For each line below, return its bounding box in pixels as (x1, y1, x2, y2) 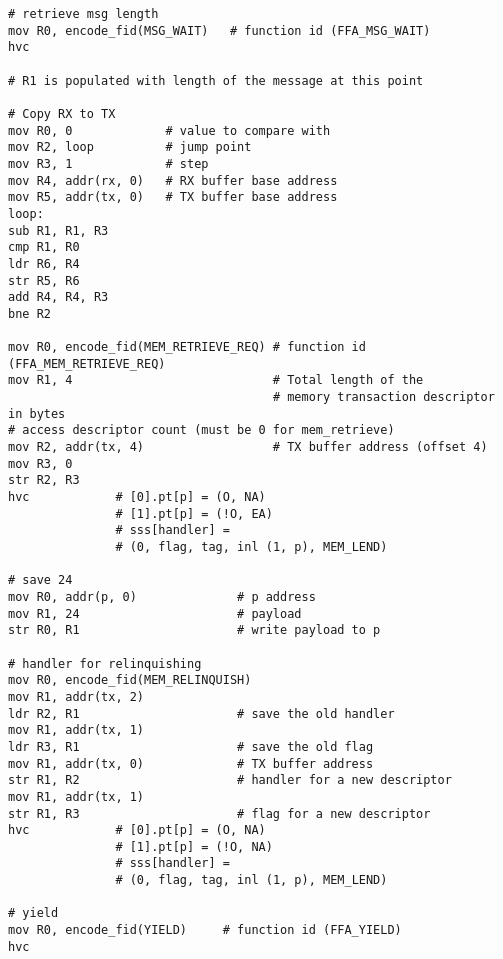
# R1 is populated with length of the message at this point (8, 73, 424, 88)
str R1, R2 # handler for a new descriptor (8, 773, 452, 788)
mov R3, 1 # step (8, 156, 209, 171)
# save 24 (8, 573, 73, 588)
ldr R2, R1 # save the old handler (8, 706, 395, 721)
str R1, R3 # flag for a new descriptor (8, 806, 431, 821)
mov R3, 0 (8, 456, 73, 471)
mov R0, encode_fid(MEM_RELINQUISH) (8, 673, 252, 688)
